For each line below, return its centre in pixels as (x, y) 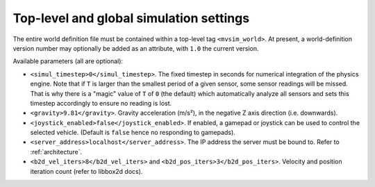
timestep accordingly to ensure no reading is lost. (101, 103)
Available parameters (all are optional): (68, 61)
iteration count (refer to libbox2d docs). (86, 171)
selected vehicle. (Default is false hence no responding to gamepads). (133, 133)
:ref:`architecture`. (56, 152)
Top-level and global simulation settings (131, 18)
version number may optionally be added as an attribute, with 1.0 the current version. (136, 48)
